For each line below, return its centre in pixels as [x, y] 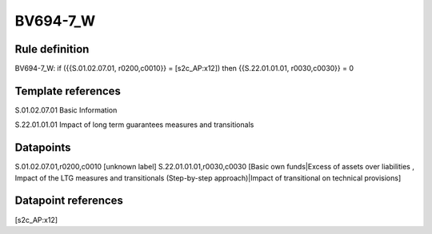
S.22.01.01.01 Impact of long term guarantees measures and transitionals [134, 125]
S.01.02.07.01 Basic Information [66, 110]
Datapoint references [69, 201]
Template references [68, 91]
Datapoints [43, 148]
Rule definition [52, 49]
